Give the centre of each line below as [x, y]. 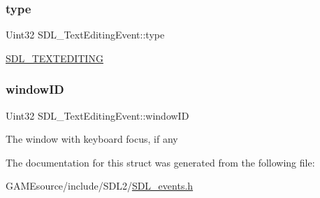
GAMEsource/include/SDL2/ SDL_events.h [100, 186]
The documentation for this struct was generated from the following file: [160, 162]
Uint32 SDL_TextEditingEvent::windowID [97, 115]
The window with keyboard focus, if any [92, 139]
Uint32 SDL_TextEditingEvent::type [85, 35]
